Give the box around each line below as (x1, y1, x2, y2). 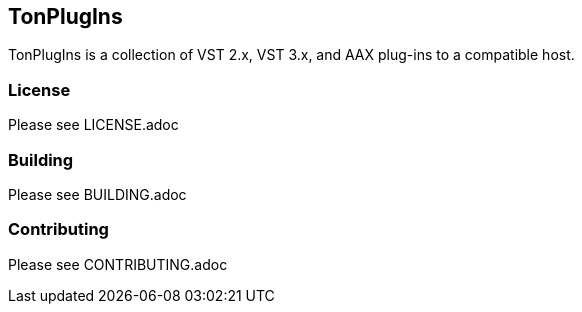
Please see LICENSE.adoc (8, 116, 179, 134)
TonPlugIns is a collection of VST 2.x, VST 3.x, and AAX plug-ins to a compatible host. (8, 46, 575, 64)
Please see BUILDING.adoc (8, 185, 187, 203)
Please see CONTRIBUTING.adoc (8, 255, 228, 273)
